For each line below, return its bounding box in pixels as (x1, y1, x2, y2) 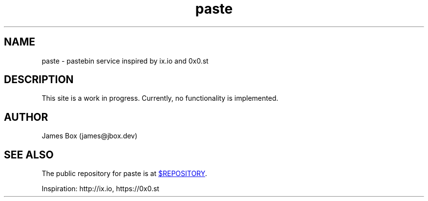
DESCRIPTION (4, 73, 74, 86)
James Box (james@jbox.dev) (42, 132, 138, 140)
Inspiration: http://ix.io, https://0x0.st (42, 184, 159, 193)
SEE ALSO (4, 148, 54, 161)
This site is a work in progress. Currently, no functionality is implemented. (42, 94, 278, 103)
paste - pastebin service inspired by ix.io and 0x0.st (42, 56, 209, 65)
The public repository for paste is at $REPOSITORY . (42, 169, 207, 178)
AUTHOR (4, 111, 48, 123)
